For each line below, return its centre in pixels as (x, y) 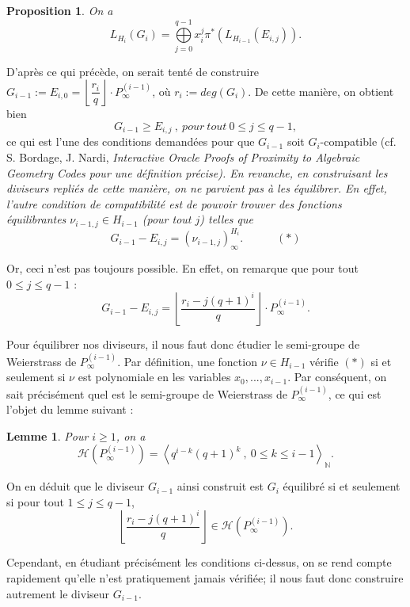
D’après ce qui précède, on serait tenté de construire (133, 71)
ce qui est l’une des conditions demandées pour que (131, 141)
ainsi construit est (220, 486)
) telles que (226, 219)
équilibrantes (36, 219)
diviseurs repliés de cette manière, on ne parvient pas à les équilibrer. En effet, (197, 188)
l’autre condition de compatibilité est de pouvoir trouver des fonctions (174, 203)
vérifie (324, 361)
